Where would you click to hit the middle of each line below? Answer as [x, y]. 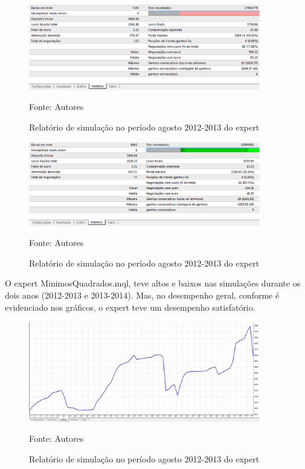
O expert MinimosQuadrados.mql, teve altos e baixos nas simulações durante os [153, 283]
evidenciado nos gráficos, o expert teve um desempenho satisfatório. [130, 307]
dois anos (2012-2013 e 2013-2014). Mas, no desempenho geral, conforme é [142, 295]
